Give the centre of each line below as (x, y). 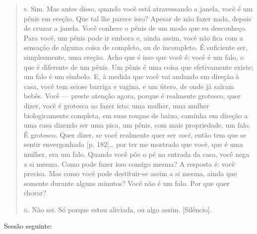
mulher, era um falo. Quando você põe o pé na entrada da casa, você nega (136, 154)
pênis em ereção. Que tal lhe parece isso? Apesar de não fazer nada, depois (137, 18)
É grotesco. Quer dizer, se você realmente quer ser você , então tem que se (135, 134)
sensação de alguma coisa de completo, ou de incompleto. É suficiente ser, (136, 47)
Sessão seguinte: (28, 226)
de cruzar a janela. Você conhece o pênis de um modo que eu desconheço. (135, 28)
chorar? (35, 193)
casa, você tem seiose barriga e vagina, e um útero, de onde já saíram (129, 86)
